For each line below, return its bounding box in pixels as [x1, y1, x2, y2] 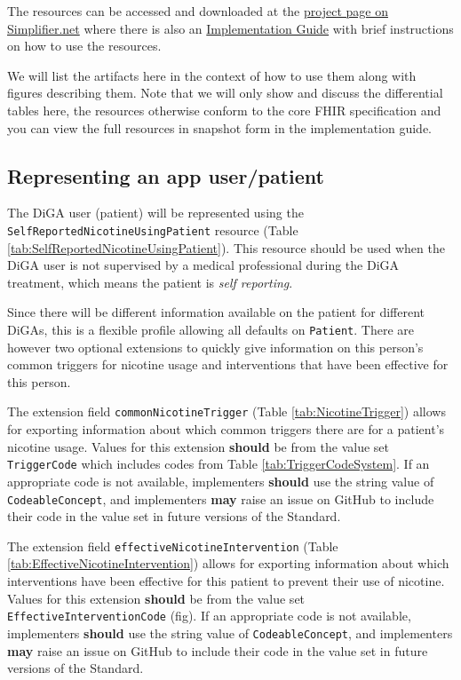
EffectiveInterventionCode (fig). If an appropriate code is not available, [7, 606, 411, 625]
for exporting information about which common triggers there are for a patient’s [7, 420, 445, 439]
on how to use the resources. [7, 36, 162, 55]
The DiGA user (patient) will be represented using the [7, 203, 304, 222]
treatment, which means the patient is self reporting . [7, 273, 293, 291]
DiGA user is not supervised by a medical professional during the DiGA [7, 256, 400, 274]
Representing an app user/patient [7, 162, 324, 189]
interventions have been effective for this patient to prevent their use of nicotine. [7, 572, 445, 590]
